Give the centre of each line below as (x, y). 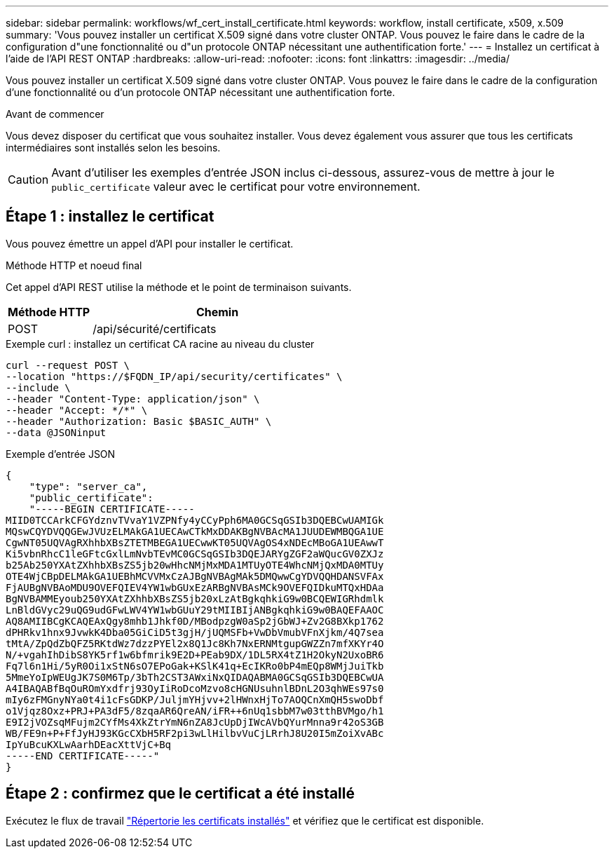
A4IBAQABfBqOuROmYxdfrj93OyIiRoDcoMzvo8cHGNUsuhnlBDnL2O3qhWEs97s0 (195, 688)
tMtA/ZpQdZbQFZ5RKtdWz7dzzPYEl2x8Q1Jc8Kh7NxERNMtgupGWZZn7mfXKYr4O (195, 643)
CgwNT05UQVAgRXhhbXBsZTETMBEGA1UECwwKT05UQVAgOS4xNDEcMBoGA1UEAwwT (195, 542)
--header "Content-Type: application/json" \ (133, 399)
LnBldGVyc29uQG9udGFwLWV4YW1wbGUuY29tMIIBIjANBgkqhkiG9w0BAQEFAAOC (195, 610)
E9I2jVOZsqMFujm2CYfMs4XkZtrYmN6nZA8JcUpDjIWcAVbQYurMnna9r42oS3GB (195, 722)
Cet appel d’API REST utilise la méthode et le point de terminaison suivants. (179, 287)
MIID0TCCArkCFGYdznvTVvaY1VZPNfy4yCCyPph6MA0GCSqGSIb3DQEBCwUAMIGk (195, 520)
